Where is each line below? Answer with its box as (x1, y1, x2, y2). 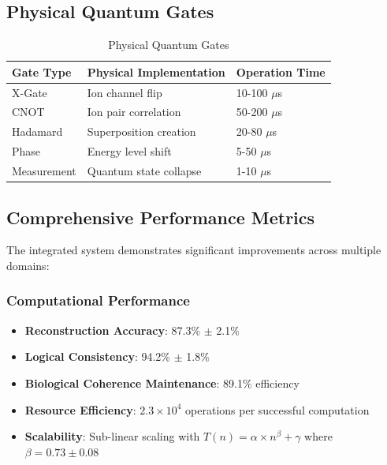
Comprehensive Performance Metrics (6, 204, 315, 229)
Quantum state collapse (87, 163, 202, 179)
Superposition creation (87, 123, 196, 140)
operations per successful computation (185, 401, 370, 418)
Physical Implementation (87, 63, 225, 80)
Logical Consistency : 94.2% (24, 348, 171, 365)
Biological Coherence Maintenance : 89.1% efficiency (24, 374, 300, 391)
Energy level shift (87, 143, 172, 159)
